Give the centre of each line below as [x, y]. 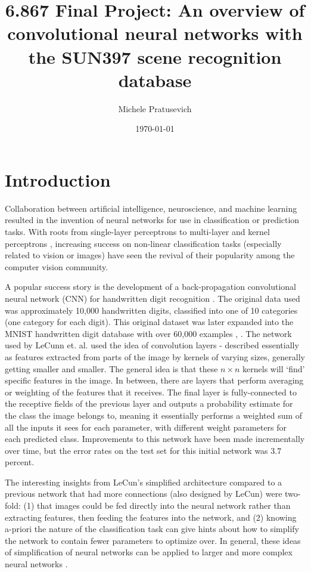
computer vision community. [57, 266]
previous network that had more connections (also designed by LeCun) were [144, 494]
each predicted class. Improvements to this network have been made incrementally [155, 439]
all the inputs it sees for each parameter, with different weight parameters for [146, 427]
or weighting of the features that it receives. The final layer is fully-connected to [151, 392]
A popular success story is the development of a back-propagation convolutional [150, 287]
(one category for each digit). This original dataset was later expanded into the [149, 322]
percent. [20, 462]
